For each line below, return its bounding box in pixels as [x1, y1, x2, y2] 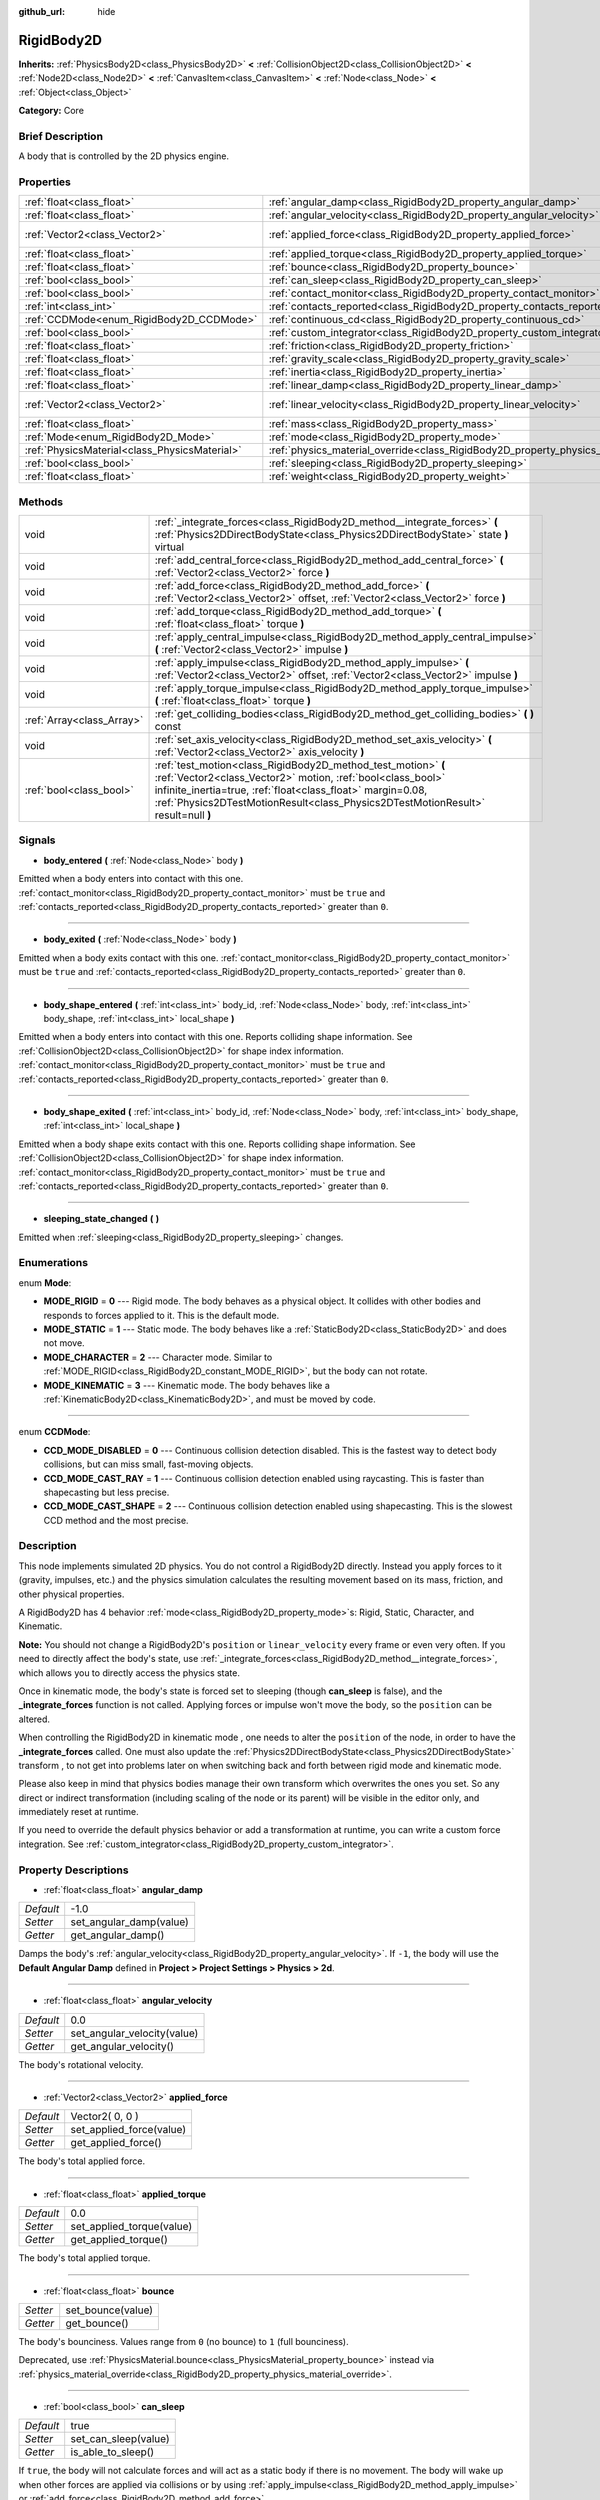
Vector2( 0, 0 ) [70, 2110, 139, 2124]
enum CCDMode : [18, 1426, 91, 1438]
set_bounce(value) [65, 2303, 154, 2317]
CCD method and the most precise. [43, 1514, 189, 1526]
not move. [43, 1337, 85, 1349]
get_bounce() [65, 2316, 129, 2330]
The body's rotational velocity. [18, 2058, 144, 2070]
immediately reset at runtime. [18, 1806, 139, 1818]
